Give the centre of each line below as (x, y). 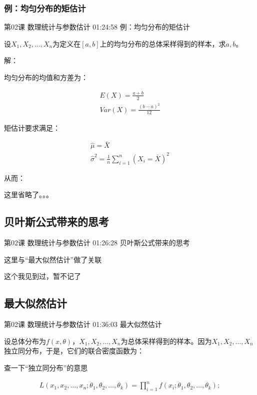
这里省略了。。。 (28, 194)
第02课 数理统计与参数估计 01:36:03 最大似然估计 (83, 324)
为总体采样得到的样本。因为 (166, 341)
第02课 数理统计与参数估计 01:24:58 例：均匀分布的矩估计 (97, 27)
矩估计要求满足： (32, 127)
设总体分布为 (25, 341)
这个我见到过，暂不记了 (42, 276)
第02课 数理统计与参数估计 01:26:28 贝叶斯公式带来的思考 (97, 243)
